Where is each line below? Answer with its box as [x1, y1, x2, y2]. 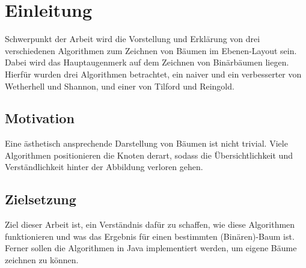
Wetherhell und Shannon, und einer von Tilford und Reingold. [5, 79, 234, 92]
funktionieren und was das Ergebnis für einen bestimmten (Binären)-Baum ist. [5, 230, 295, 242]
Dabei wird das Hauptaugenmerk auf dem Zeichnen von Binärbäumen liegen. [5, 56, 289, 69]
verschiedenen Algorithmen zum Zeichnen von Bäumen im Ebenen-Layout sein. [5, 44, 297, 56]
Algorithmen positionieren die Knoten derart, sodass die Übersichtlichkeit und [5, 148, 293, 161]
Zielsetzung [5, 190, 76, 209]
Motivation [5, 109, 75, 127]
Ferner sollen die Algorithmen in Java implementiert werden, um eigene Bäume [5, 242, 297, 254]
